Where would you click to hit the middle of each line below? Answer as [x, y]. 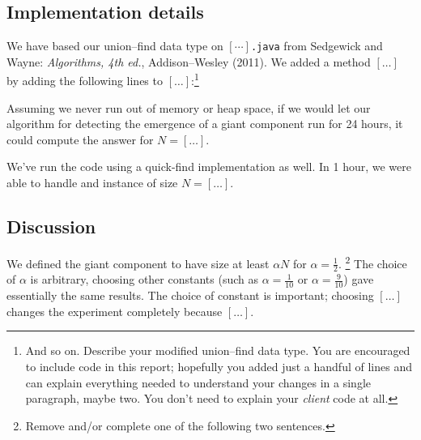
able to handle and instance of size [92, 183]
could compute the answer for [80, 139]
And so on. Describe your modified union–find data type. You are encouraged [218, 350]
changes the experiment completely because [115, 311]
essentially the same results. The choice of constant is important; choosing [190, 295]
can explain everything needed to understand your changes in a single [198, 382]
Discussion [51, 226]
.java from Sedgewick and [317, 46]
